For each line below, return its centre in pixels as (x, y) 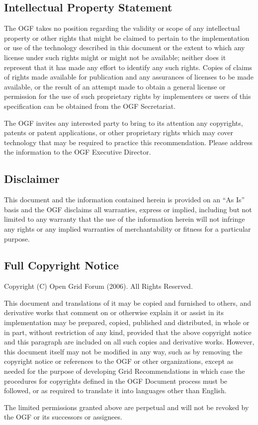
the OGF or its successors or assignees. (63, 417)
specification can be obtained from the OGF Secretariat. (90, 106)
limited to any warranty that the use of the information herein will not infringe (125, 219)
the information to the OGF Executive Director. (78, 152)
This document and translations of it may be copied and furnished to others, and (128, 302)
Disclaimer (32, 179)
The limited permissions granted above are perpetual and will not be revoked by (127, 407)
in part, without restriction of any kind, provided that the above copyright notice (128, 332)
